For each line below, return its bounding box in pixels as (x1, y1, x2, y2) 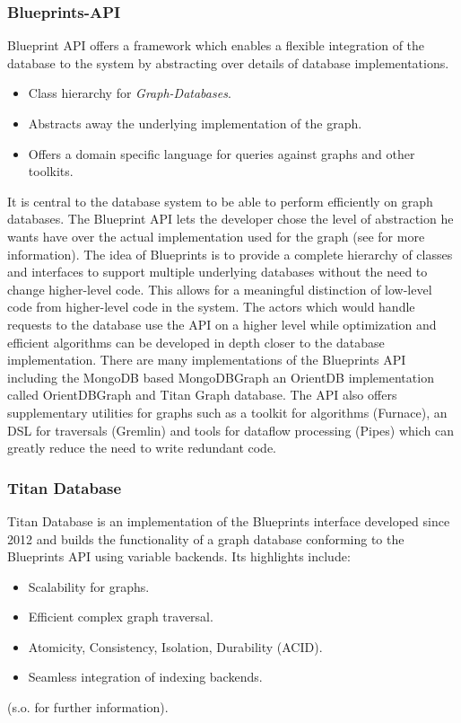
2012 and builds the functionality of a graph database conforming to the (7, 529, 404, 548)
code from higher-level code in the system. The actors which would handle (7, 297, 415, 316)
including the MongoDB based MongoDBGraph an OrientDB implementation (7, 367, 434, 386)
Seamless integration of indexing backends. (28, 667, 263, 686)
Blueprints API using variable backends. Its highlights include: (7, 547, 351, 566)
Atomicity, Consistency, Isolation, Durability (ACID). (28, 637, 323, 656)
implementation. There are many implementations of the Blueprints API (7, 350, 406, 369)
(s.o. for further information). (7, 698, 169, 717)
